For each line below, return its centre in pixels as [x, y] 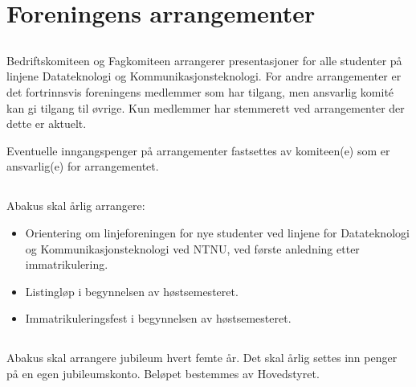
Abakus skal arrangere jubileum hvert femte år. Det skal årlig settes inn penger [202, 358]
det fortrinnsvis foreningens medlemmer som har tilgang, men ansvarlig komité [200, 91]
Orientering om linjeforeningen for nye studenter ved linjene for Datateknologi [217, 232]
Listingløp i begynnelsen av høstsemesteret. [132, 291]
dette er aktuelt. [47, 124]
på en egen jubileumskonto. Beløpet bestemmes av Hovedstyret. [163, 373]
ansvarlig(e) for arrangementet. [83, 166]
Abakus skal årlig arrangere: [76, 206]
